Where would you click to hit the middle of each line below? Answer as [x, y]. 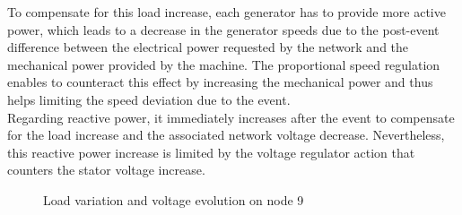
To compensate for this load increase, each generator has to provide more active [227, 12]
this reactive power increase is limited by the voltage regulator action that [211, 152]
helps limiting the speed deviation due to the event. [149, 99]
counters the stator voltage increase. [106, 170]
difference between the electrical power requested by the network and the [208, 47]
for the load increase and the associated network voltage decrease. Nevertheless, [226, 135]
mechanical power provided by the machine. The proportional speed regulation [224, 64]
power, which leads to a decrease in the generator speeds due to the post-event [223, 29]
